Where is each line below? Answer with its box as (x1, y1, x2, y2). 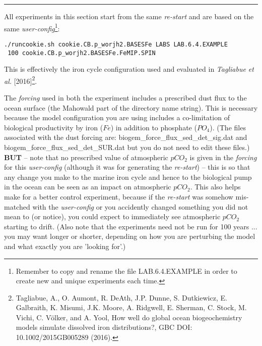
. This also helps (190, 181, 241, 192)
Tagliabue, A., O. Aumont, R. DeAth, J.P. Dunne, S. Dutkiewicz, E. (16, 292, 227, 303)
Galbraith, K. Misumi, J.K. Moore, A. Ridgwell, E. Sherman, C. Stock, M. (16, 302, 247, 313)
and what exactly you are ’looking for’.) (4, 240, 126, 251)
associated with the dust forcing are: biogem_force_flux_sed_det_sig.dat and (4, 132, 247, 142)
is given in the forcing (189, 152, 257, 162)
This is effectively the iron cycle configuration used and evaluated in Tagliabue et (4, 64, 254, 74)
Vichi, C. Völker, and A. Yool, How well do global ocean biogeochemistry (16, 312, 242, 322)
